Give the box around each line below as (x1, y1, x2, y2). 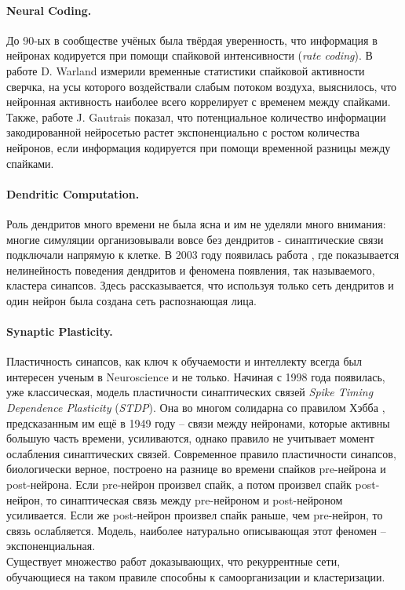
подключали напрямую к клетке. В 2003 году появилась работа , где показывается (6, 246, 400, 263)
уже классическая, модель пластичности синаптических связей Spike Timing (6, 384, 374, 400)
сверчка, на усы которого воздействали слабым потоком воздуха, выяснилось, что (6, 78, 397, 94)
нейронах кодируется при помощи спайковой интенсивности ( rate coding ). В (6, 47, 373, 64)
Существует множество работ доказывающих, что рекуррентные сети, (6, 553, 341, 570)
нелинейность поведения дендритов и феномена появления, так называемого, (6, 261, 375, 278)
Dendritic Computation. (6, 185, 140, 202)
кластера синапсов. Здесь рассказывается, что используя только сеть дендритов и (6, 277, 394, 293)
